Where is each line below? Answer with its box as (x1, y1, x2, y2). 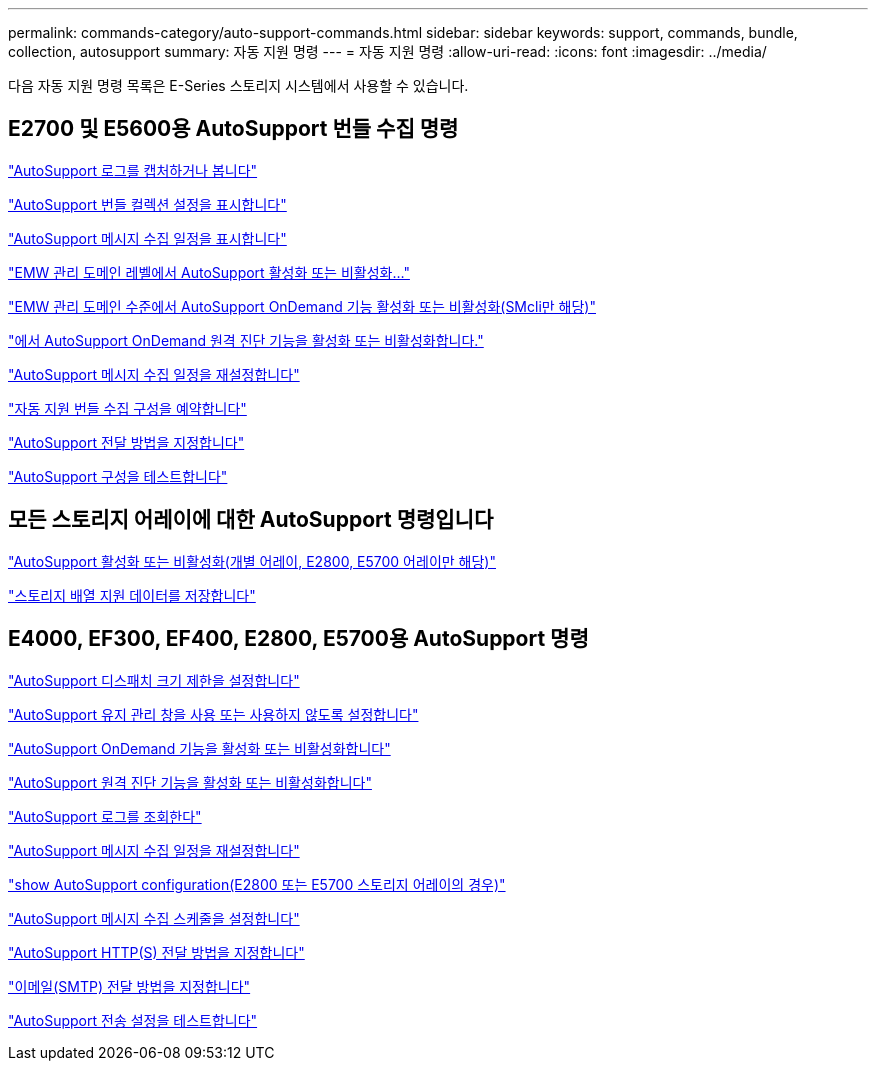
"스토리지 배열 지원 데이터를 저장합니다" (8, 586, 256, 604)
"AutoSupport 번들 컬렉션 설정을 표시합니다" (8, 195, 287, 213)
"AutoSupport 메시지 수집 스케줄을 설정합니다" (8, 909, 300, 927)
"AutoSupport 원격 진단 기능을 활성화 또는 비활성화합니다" (8, 773, 372, 791)
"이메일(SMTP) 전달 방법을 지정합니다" (8, 977, 251, 995)
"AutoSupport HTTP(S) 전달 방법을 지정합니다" (8, 943, 305, 961)
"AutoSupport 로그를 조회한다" (8, 807, 202, 825)
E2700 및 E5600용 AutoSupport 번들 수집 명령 (8, 116, 459, 142)
